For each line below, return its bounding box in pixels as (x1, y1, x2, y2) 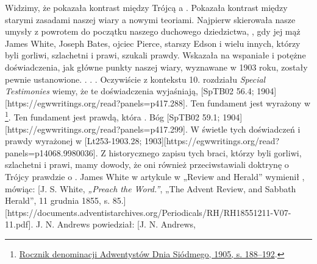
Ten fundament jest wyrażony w (190, 96, 311, 109)
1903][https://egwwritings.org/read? (144, 134, 280, 147)
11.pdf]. (5, 218, 34, 231)
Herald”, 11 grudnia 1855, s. (5, 194, 110, 207)
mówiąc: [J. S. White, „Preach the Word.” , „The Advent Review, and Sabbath (5, 182, 296, 195)
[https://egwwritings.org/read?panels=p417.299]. (5, 122, 188, 135)
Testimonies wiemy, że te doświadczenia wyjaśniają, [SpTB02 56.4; (5, 85, 254, 97)
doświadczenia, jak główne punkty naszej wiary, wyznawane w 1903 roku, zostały (5, 60, 308, 73)
